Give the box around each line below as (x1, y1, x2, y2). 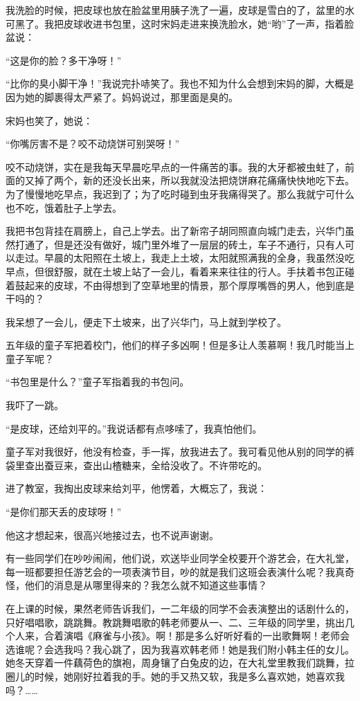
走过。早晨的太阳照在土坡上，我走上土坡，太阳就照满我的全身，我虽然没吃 (15, 251, 354, 265)
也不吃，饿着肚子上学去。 (6, 200, 122, 215)
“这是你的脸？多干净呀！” (6, 53, 122, 67)
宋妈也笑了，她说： (6, 113, 93, 127)
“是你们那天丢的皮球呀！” (6, 504, 122, 519)
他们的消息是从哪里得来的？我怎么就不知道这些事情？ (24, 578, 267, 592)
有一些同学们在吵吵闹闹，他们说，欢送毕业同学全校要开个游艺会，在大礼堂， (6, 551, 354, 565)
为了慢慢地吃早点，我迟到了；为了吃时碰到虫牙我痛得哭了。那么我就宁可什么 (6, 186, 354, 201)
